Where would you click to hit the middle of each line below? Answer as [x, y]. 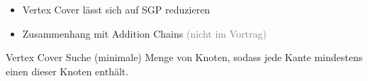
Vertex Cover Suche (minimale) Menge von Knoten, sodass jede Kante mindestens [184, 57]
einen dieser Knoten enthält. [67, 71]
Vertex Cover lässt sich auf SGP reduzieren [116, 9]
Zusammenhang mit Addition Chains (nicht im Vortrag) [144, 33]
